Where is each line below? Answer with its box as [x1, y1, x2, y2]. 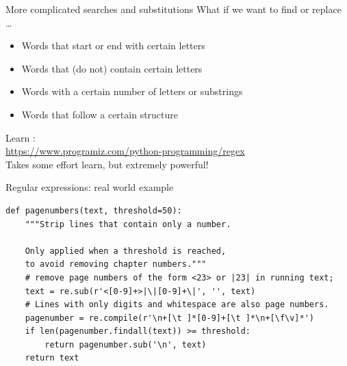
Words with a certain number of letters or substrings [21, 84, 243, 99]
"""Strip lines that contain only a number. [25, 219, 231, 229]
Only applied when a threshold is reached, [25, 246, 227, 256]
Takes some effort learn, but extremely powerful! [5, 157, 209, 171]
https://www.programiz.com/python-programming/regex [5, 144, 245, 158]
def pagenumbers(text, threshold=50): [5, 205, 182, 215]
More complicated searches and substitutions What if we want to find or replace [5, 2, 342, 16]
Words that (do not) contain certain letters [21, 61, 203, 75]
